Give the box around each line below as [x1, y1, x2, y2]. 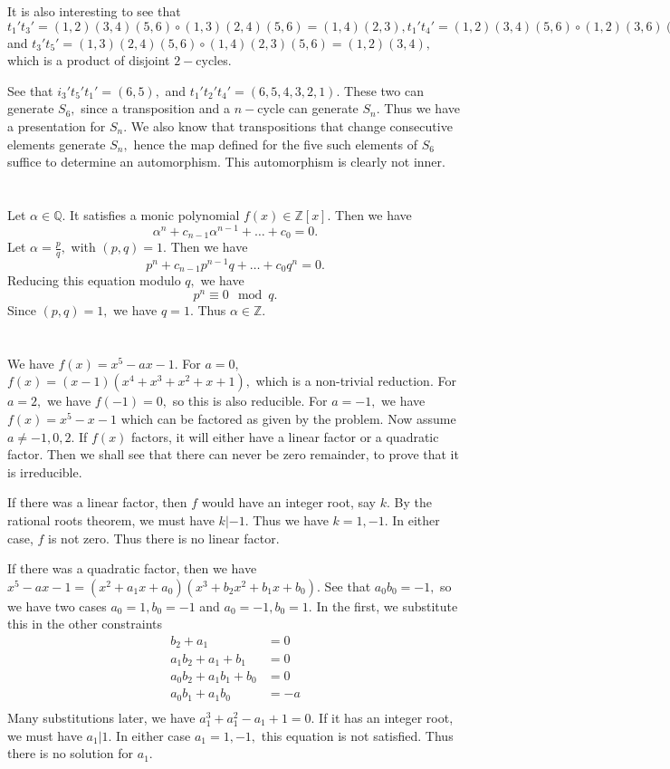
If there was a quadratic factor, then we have [7, 559, 257, 578]
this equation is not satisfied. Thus [261, 726, 454, 745]
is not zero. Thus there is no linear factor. [48, 528, 280, 547]
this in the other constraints [7, 614, 163, 633]
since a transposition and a [81, 99, 230, 118]
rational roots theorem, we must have [7, 511, 215, 530]
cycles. [196, 51, 232, 70]
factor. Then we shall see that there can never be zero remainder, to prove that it [7, 445, 459, 464]
